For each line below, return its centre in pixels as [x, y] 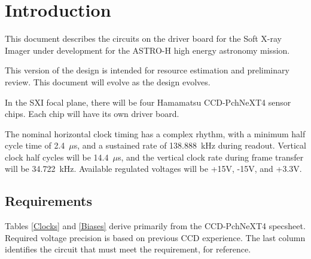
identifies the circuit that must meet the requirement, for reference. [128, 249]
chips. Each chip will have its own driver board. [92, 114]
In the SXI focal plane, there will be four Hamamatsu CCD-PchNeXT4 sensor [148, 102]
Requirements [48, 201]
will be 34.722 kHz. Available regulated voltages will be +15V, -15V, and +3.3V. [153, 169]
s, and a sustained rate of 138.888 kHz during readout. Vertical [190, 145]
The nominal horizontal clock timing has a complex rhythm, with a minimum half [155, 133]
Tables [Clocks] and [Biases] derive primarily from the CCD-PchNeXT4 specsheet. [155, 226]
